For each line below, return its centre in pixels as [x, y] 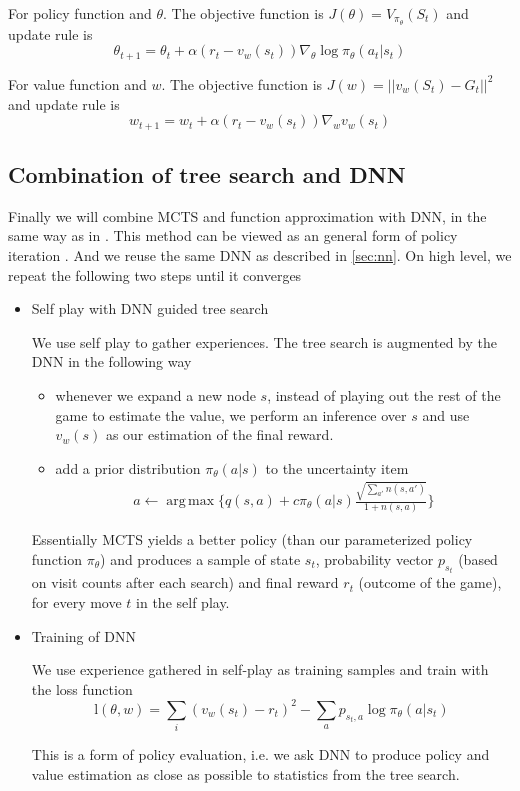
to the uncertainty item [337, 467]
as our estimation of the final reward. [219, 434]
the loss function [82, 688]
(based [478, 558]
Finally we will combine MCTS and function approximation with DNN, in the [247, 215]
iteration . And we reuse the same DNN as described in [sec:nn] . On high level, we [260, 254]
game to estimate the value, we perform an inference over [231, 414]
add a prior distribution [128, 467]
